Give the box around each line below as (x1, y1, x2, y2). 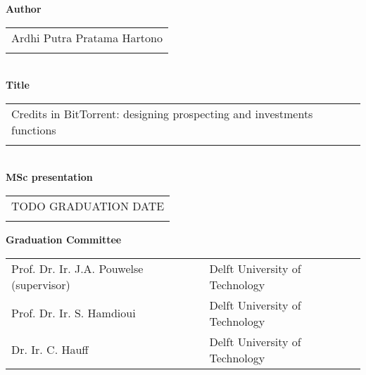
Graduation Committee (6, 231, 122, 246)
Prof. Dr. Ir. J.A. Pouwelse (11, 260, 144, 277)
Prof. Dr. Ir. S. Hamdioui (11, 305, 136, 322)
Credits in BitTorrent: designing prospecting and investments (11, 105, 313, 122)
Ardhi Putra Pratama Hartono (11, 29, 163, 46)
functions (11, 121, 56, 138)
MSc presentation (6, 170, 93, 184)
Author (6, 1, 42, 15)
